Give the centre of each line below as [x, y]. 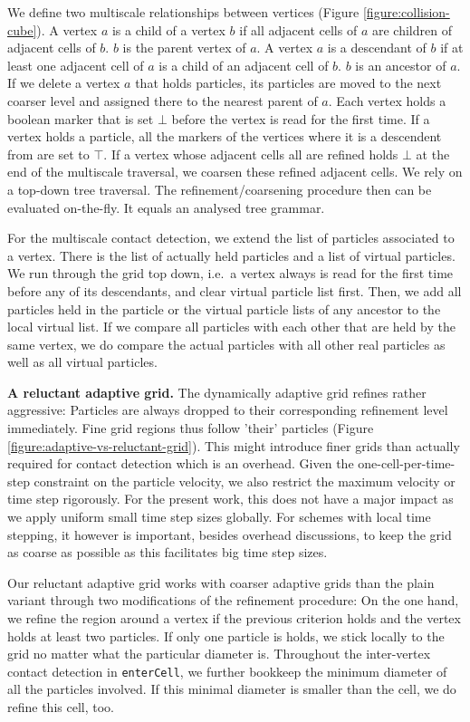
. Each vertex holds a [387, 100]
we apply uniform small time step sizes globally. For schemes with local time [219, 517]
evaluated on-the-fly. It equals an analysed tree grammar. [166, 207]
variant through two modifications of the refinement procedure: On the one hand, [233, 600]
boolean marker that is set [81, 118]
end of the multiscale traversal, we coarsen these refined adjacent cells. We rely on [235, 172]
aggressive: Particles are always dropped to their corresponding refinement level [228, 410]
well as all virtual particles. [82, 362]
